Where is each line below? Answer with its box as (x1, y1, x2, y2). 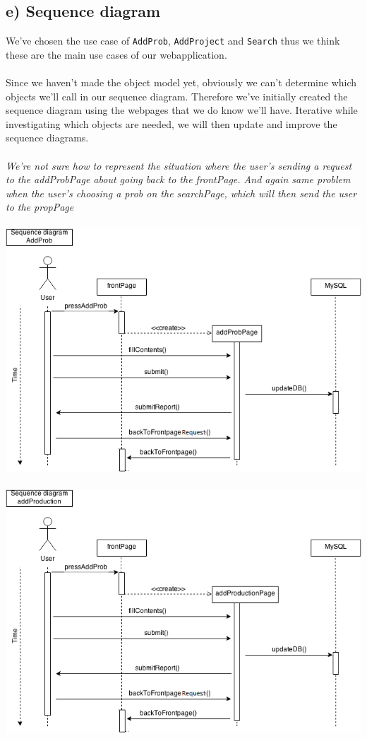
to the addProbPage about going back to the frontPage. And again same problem (6, 172, 351, 187)
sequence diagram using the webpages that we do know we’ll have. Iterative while (6, 103, 358, 117)
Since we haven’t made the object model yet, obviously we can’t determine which (6, 75, 357, 90)
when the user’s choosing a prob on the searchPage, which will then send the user (6, 185, 357, 200)
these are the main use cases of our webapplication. (6, 47, 227, 62)
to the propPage (6, 199, 74, 214)
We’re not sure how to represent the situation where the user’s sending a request (6, 158, 352, 173)
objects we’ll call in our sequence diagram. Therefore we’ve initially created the (6, 88, 348, 103)
